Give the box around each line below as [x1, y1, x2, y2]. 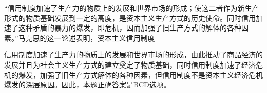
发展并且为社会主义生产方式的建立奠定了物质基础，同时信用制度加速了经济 [4, 59, 256, 70]
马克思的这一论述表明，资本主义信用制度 [18, 32, 155, 43]
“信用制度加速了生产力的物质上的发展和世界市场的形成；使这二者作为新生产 [4, 3, 259, 13]
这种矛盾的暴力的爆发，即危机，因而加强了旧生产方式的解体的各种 [18, 22, 241, 33]
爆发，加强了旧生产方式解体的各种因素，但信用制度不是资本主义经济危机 [18, 69, 263, 80]
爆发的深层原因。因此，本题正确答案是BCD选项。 [4, 79, 171, 90]
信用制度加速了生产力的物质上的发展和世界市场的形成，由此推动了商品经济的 [4, 49, 263, 60]
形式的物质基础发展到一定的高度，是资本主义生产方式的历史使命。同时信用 [4, 12, 256, 23]
